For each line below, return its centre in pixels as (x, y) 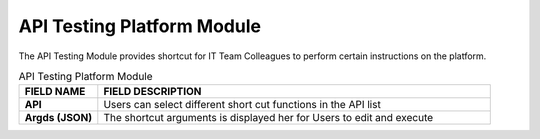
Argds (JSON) (58, 118)
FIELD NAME (55, 92)
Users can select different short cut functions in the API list (242, 105)
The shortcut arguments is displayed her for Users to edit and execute (268, 118)
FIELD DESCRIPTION (152, 92)
